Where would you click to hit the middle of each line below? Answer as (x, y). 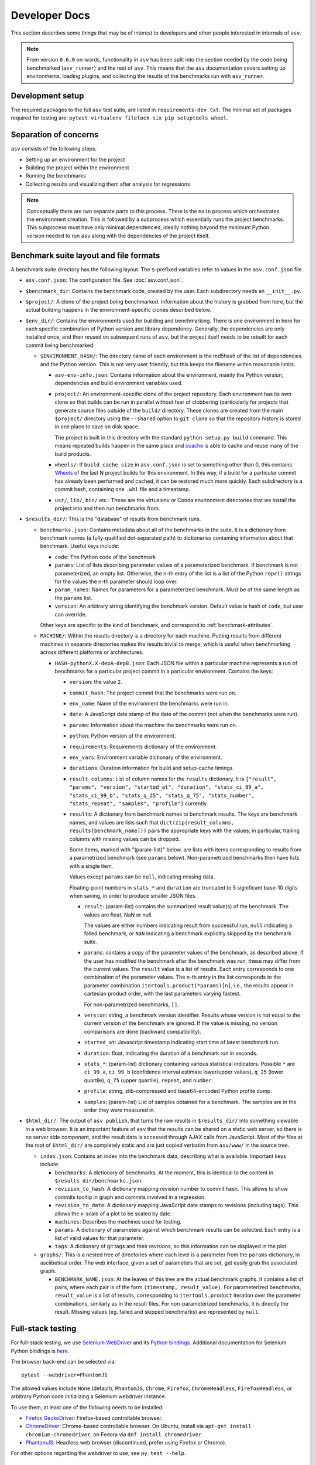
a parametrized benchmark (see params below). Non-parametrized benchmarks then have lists (184, 858)
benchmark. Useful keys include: (80, 546)
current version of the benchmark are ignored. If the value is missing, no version (181, 1023)
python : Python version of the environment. (123, 736)
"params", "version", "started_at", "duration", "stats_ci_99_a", (167, 787)
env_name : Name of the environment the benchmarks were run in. (149, 704)
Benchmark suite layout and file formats (85, 255)
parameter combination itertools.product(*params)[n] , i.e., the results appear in (189, 985)
